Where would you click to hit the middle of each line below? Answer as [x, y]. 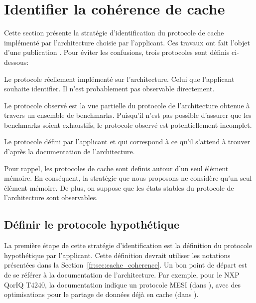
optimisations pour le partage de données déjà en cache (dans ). [101, 294]
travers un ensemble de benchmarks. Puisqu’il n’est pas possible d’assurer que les [128, 115]
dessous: [16, 62]
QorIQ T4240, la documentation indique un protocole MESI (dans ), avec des [122, 284]
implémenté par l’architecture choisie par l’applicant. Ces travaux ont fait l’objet [127, 42]
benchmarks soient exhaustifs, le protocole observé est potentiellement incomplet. [128, 125]
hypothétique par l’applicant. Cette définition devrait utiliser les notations [117, 255]
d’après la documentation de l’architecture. [69, 151]
